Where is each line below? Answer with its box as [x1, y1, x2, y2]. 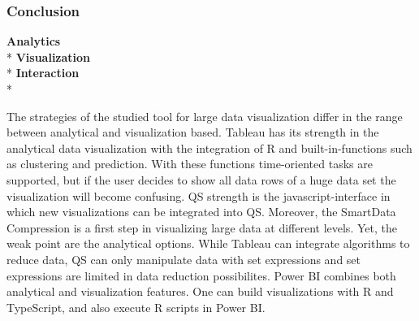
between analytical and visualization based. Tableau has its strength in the [6, 124, 379, 141]
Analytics [6, 33, 61, 50]
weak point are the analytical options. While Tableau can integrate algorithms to [6, 235, 410, 252]
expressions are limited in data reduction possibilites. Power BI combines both [6, 267, 396, 284]
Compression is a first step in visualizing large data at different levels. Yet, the [6, 219, 397, 236]
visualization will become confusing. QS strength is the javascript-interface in [6, 187, 391, 204]
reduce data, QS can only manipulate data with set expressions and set [6, 250, 361, 267]
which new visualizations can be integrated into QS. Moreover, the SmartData [6, 203, 396, 220]
